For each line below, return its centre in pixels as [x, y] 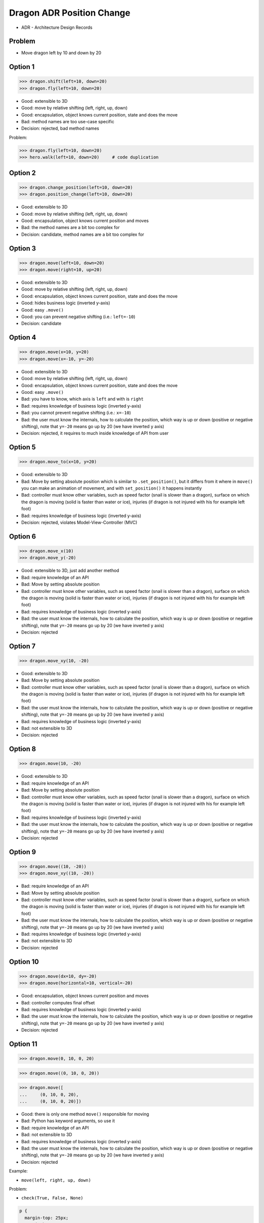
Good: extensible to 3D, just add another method [70, 570]
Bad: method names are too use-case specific [68, 122]
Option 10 [24, 962]
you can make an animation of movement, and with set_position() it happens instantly [112, 488]
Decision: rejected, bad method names [60, 128]
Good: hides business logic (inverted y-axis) [66, 303]
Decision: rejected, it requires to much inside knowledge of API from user [95, 433]
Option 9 [22, 852]
